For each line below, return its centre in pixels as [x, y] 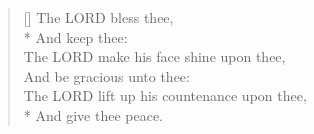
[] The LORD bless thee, [98, 17]
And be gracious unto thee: [106, 75]
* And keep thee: [75, 36]
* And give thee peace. [93, 114]
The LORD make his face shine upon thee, [154, 56]
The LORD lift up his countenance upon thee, [165, 95]
